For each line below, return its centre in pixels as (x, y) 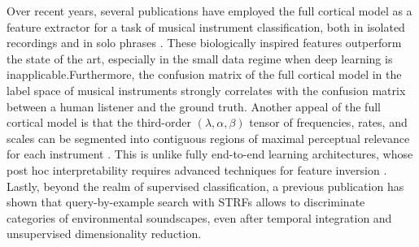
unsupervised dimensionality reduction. (104, 234)
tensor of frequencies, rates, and (328, 122)
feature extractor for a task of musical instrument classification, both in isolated (206, 26)
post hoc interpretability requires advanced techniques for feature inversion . (197, 169)
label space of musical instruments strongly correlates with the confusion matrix (206, 90)
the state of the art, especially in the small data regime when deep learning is (200, 58)
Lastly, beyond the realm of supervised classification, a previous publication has (205, 186)
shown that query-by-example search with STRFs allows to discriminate (186, 202)
